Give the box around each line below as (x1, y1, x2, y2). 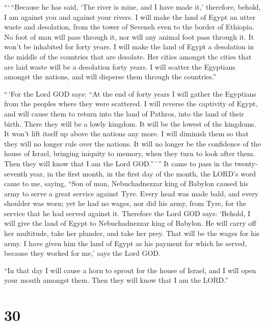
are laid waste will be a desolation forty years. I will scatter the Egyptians (4, 61, 235, 72)
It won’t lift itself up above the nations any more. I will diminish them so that (4, 128, 249, 139)
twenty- (234, 158, 258, 168)
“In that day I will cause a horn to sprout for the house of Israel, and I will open (4, 264, 256, 275)
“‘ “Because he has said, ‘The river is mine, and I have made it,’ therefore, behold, (4, 2, 261, 12)
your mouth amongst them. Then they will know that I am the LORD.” (4, 275, 228, 285)
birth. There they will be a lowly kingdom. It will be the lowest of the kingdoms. (4, 118, 256, 129)
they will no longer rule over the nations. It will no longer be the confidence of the (4, 138, 261, 149)
